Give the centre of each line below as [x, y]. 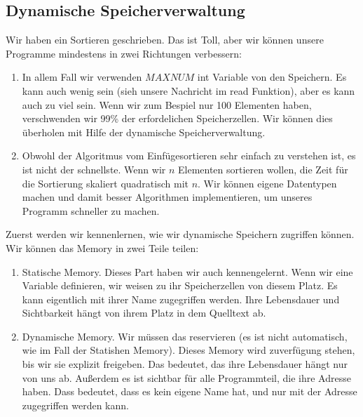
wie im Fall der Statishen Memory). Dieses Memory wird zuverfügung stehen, [189, 350]
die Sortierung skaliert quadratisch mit [105, 183]
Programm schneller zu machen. [91, 210]
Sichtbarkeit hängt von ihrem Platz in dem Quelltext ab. [144, 313]
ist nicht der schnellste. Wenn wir [94, 169]
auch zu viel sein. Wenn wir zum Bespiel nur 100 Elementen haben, [167, 104]
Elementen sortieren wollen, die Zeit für [263, 169]
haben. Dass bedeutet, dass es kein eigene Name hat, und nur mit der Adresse [190, 391]
